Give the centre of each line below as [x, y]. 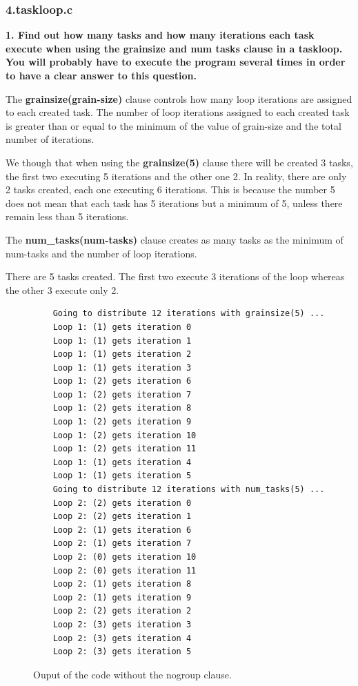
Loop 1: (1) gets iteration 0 [122, 327]
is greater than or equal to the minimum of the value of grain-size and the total [173, 125]
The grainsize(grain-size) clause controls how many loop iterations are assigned [179, 98]
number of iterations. [50, 139]
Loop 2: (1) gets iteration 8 [122, 584]
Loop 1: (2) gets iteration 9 [122, 422]
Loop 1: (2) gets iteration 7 [122, 394]
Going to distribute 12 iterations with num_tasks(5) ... [189, 490]
